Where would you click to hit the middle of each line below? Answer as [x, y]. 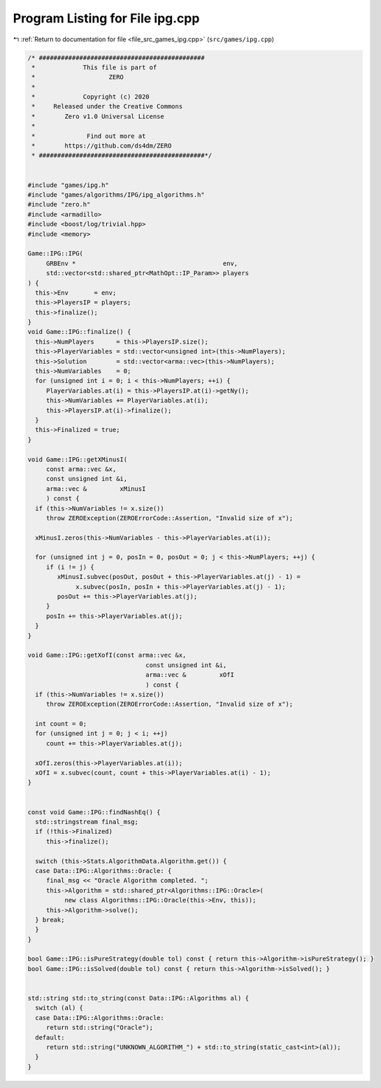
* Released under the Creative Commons [107, 106]
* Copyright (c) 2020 [91, 97]
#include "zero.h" [59, 204]
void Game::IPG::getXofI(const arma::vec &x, [107, 655]
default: [50, 1037]
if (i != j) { [70, 567]
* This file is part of [94, 67]
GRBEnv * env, [142, 263]
